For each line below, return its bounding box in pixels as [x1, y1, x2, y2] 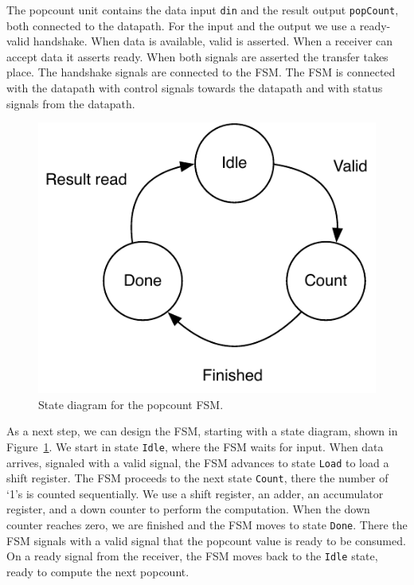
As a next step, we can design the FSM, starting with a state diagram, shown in [6, 423, 398, 439]
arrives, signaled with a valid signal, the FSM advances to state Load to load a [6, 454, 389, 470]
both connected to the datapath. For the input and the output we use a [6, 17, 357, 33]
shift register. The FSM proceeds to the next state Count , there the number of [6, 470, 389, 486]
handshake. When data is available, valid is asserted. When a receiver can [33, 33, 393, 49]
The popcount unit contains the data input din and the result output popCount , [6, 2, 399, 18]
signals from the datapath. [6, 95, 135, 111]
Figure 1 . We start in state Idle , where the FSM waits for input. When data [6, 438, 384, 454]
